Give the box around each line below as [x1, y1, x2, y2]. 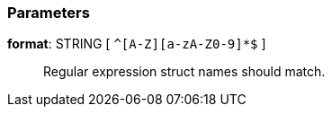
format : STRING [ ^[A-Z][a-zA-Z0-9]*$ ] [7, 36, 266, 52]
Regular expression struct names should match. [43, 64, 326, 80]
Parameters [7, 4, 90, 22]
